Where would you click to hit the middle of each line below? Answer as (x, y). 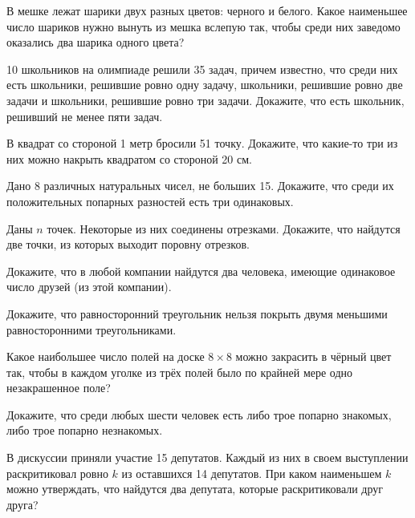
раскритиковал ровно (57, 473)
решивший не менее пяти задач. (85, 116)
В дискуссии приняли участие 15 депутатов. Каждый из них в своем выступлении (207, 457)
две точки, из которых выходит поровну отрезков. (128, 244)
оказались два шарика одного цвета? (96, 42)
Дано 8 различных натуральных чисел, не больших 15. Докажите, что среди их (200, 186)
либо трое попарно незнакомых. (85, 430)
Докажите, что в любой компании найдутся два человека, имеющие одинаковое (201, 271)
